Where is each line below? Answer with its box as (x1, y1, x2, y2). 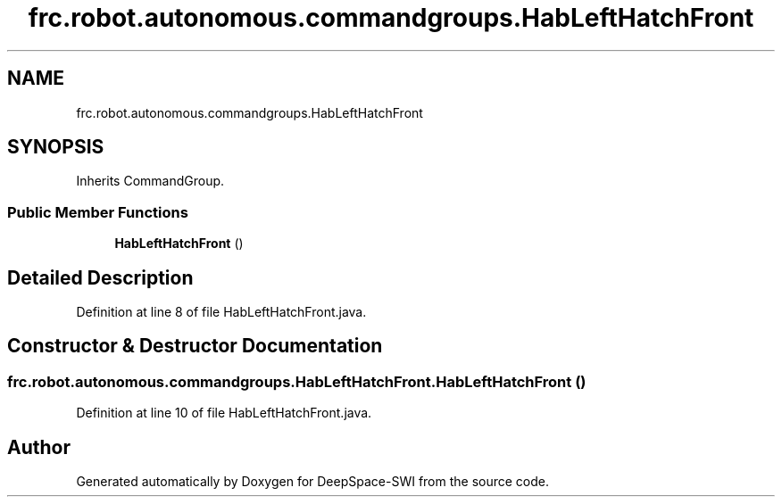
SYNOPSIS (7, 136, 104, 159)
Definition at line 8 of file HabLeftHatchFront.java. (76, 304, 367, 320)
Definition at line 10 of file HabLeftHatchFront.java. (76, 405, 372, 421)
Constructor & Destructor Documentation (7, 335, 383, 358)
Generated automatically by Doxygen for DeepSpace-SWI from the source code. (76, 474, 550, 490)
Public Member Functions (7, 202, 188, 221)
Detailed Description (7, 266, 194, 289)
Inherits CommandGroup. (76, 173, 225, 189)
